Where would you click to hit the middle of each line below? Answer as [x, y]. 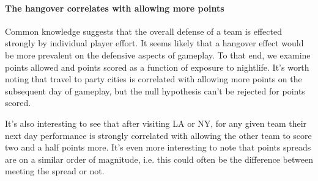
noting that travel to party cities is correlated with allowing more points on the [153, 79]
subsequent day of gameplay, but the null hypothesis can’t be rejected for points [155, 90]
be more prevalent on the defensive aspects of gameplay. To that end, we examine [158, 55]
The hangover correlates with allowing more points [115, 8]
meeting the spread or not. [55, 171]
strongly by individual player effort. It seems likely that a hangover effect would [154, 43]
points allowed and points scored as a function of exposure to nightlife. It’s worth [157, 67]
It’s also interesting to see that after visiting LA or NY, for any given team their [156, 123]
